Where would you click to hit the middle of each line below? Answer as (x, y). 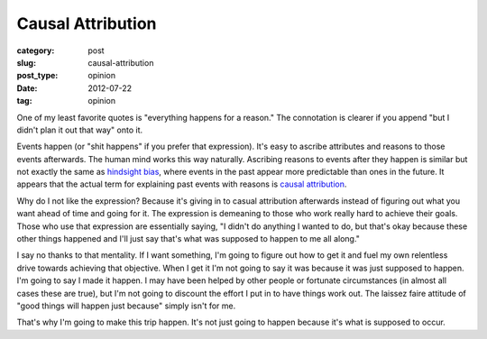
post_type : (37, 76)
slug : (26, 62)
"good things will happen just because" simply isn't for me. (126, 306)
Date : (27, 88)
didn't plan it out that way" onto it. (80, 130)
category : (36, 50)
